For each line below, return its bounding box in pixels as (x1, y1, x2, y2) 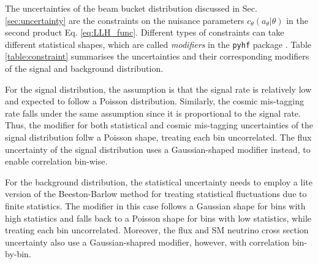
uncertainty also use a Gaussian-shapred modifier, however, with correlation (5, 235, 290, 248)
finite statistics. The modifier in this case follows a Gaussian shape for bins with (5, 199, 306, 212)
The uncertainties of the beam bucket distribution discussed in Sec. (5, 2, 257, 14)
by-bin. (5, 247, 31, 260)
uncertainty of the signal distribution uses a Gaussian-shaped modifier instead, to (5, 142, 311, 155)
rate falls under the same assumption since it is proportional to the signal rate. (5, 106, 301, 119)
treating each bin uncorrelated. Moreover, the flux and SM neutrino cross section (5, 223, 309, 236)
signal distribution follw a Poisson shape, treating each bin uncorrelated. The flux (5, 131, 312, 143)
